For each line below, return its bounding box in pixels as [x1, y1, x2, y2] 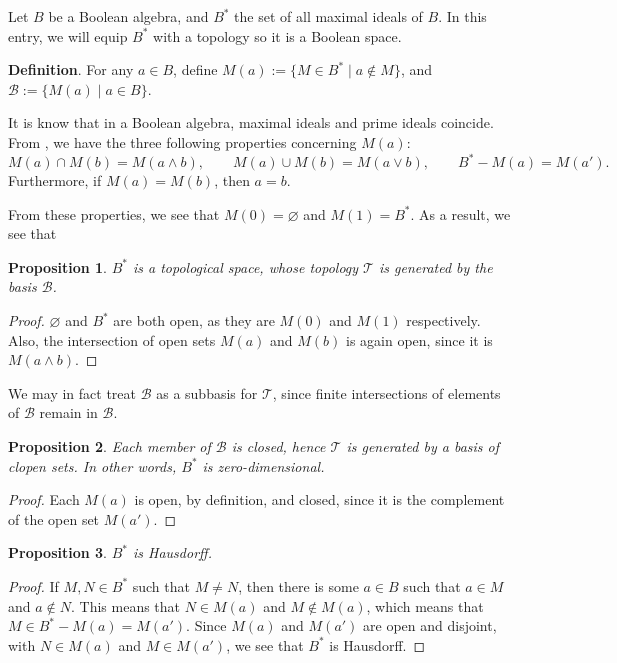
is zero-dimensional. [202, 455, 325, 476]
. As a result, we [410, 203, 511, 224]
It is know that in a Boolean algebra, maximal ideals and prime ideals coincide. [8, 112, 494, 133]
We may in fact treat [8, 382, 136, 403]
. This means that [70, 595, 181, 616]
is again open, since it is [346, 329, 493, 350]
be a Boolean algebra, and [48, 6, 209, 26]
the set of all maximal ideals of [234, 6, 423, 26]
